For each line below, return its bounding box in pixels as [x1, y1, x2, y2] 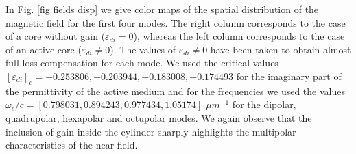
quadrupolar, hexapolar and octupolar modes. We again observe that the [5, 110, 312, 125]
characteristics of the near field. [5, 138, 138, 152]
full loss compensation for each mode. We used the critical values [5, 55, 278, 70]
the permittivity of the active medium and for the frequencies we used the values [5, 84, 345, 98]
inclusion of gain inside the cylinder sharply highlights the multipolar [5, 124, 296, 138]
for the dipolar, [232, 97, 296, 112]
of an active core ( [5, 42, 82, 56]
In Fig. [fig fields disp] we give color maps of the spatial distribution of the [5, 2, 319, 16]
